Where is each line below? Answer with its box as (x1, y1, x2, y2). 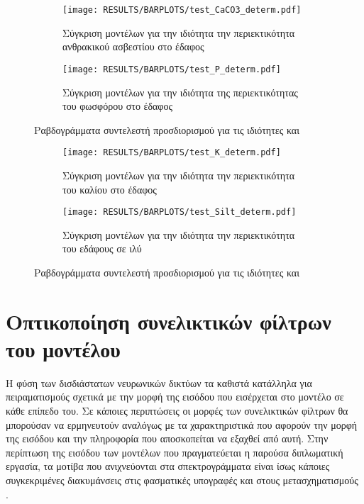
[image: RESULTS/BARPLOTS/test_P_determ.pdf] (62, 64, 281, 74)
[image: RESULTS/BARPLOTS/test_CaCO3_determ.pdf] (62, 5, 302, 15)
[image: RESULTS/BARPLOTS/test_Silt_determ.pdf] (62, 207, 297, 218)
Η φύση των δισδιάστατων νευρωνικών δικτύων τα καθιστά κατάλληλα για (6, 375, 312, 390)
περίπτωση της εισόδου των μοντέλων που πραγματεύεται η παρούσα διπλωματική (6, 444, 343, 459)
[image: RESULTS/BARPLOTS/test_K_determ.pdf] (62, 147, 281, 158)
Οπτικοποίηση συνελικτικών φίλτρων (6, 306, 331, 335)
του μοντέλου (6, 334, 121, 363)
